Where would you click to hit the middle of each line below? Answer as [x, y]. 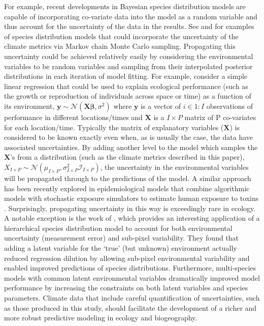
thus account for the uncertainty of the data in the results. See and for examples [129, 26]
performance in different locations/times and [73, 117]
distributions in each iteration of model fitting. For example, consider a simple [126, 76]
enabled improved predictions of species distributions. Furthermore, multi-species [130, 268]
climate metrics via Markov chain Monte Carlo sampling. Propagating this [120, 46]
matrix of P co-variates [220, 117]
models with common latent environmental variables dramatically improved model [132, 277]
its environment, [29, 106]
